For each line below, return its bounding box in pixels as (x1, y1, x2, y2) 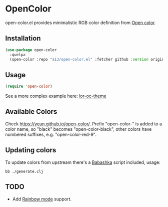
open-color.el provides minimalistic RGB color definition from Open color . (5, 20, 156, 26)
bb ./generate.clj (5, 169, 43, 174)
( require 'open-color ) (5, 84, 52, 89)
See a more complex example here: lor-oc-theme (5, 93, 106, 99)
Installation (5, 34, 41, 43)
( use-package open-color (5, 47, 57, 53)
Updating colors (5, 146, 56, 154)
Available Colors (5, 107, 57, 116)
